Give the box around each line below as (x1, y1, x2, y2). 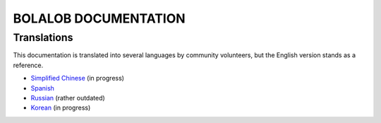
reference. (13, 61, 44, 69)
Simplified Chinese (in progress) (30, 74, 125, 83)
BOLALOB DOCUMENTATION (13, 11, 186, 26)
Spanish (30, 83, 54, 92)
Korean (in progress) (30, 103, 91, 112)
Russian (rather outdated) (30, 93, 105, 102)
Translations (13, 31, 73, 44)
